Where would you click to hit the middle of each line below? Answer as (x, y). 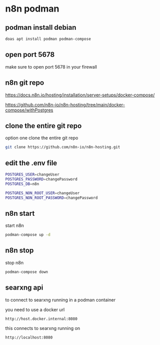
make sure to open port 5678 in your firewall (51, 67)
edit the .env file (31, 163)
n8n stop (20, 250)
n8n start (20, 213)
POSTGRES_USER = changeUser (32, 175)
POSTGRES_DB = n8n (22, 184)
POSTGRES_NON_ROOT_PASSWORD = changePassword (52, 198)
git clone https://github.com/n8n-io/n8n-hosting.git (63, 147)
